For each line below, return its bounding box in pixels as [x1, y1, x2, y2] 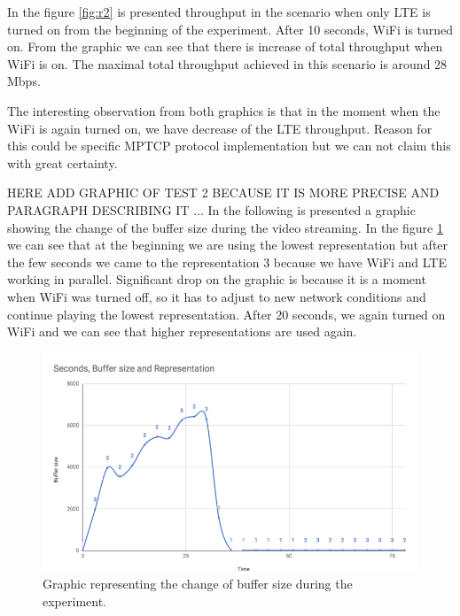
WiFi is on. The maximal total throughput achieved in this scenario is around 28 [7, 54, 448, 73]
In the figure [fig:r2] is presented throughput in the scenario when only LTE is [7, 3, 431, 20]
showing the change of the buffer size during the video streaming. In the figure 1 [7, 218, 443, 236]
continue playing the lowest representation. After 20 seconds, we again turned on [7, 304, 446, 323]
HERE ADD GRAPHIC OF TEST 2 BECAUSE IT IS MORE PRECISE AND [7, 183, 440, 202]
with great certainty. [7, 153, 118, 172]
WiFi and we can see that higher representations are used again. [7, 322, 357, 341]
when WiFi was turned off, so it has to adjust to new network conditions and [7, 287, 426, 305]
